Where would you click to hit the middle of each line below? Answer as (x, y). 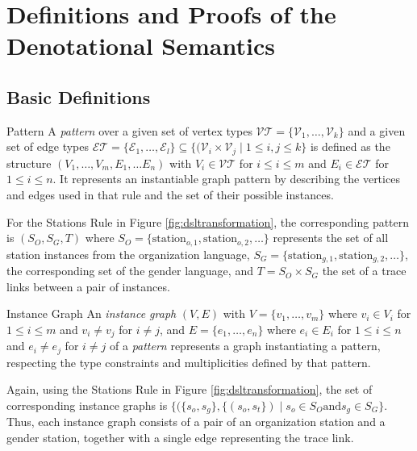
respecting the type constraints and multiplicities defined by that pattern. (189, 362)
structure (29, 163)
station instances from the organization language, (128, 254)
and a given (377, 130)
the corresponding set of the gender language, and (130, 271)
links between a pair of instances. (88, 286)
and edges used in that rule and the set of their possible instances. (170, 194)
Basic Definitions (79, 96)
